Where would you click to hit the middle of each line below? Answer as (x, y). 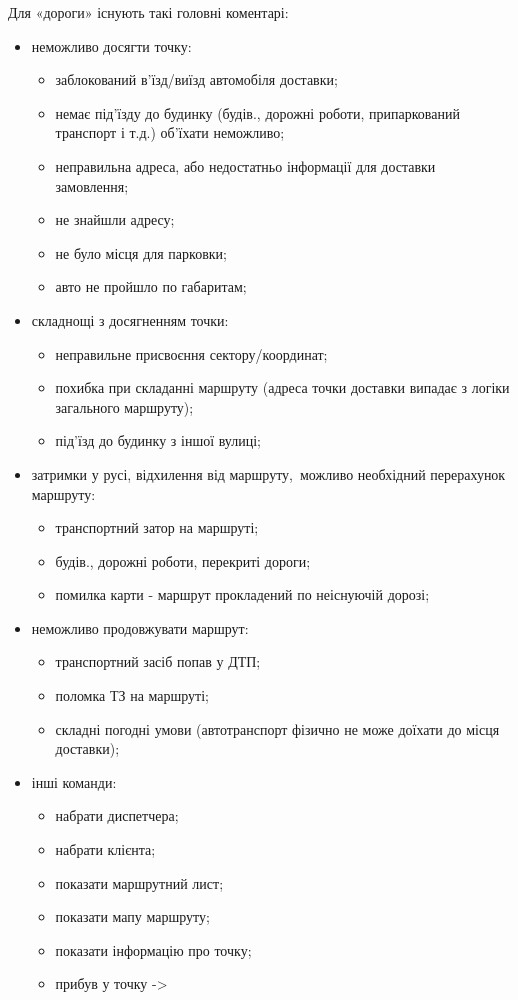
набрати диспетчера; (117, 815)
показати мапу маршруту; (132, 916)
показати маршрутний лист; (139, 882)
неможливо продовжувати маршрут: (140, 627)
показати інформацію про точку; (153, 949)
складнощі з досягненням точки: (130, 319)
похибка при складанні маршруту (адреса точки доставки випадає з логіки (282, 387)
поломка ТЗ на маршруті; (132, 695)
